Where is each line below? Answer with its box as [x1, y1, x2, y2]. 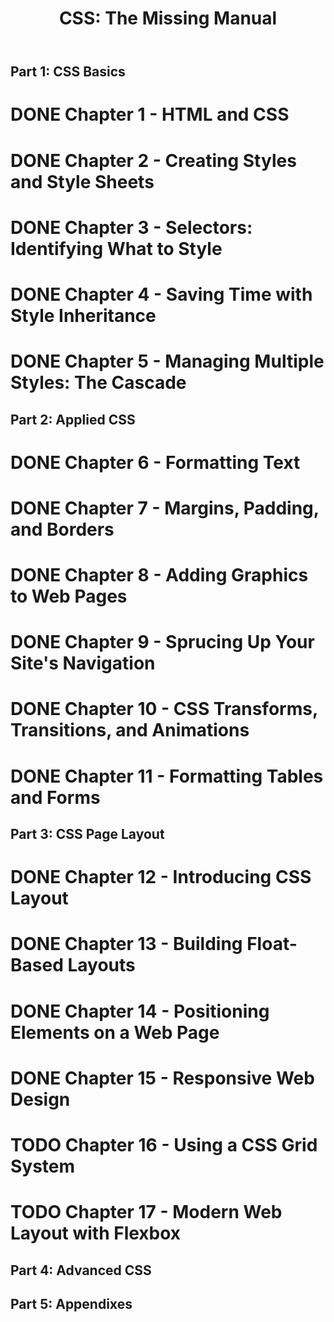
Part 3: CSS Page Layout [10, 826, 165, 843]
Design [10, 1088, 71, 1111]
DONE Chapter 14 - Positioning [10, 1000, 270, 1022]
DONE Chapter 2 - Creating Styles [10, 149, 297, 172]
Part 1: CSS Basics [10, 63, 126, 81]
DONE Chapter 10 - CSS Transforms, [10, 698, 318, 721]
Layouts [67, 954, 136, 977]
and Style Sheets [10, 170, 155, 193]
